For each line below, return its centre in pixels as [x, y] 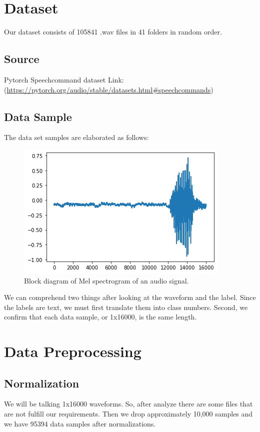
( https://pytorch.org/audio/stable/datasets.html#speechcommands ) [109, 89]
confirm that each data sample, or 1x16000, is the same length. [100, 317]
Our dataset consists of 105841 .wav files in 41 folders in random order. [113, 32]
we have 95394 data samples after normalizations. [80, 423]
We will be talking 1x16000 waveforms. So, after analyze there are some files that [128, 404]
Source [22, 59]
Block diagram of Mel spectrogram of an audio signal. [106, 280]
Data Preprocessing [73, 351]
